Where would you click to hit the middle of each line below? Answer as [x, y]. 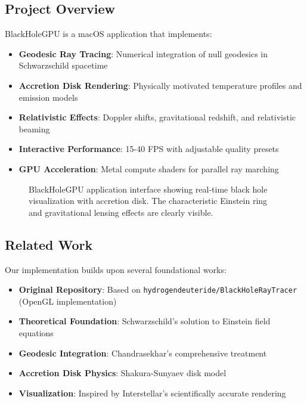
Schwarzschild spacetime [63, 65]
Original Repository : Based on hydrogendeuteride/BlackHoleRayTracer [158, 289]
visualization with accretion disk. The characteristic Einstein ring [148, 201]
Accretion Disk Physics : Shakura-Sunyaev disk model [123, 373]
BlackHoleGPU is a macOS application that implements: [108, 34]
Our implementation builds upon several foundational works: [116, 269]
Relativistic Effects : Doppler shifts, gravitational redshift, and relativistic [157, 117]
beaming [34, 128]
